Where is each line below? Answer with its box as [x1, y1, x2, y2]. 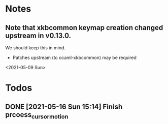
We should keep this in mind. [5, 45, 66, 51]
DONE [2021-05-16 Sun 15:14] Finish [5, 102, 123, 111]
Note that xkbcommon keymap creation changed [5, 23, 163, 32]
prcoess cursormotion [5, 110, 69, 120]
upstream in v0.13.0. [5, 31, 71, 40]
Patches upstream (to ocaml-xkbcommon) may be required [12, 54, 137, 60]
